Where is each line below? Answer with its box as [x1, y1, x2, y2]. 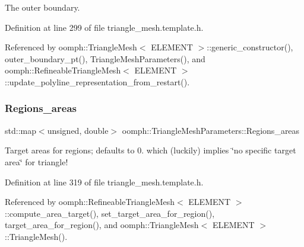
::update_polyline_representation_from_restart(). [5, 75, 190, 88]
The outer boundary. [5, 1, 80, 13]
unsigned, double [47, 124, 109, 136]
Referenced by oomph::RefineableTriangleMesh [5, 195, 175, 208]
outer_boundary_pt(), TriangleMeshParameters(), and [5, 52, 205, 65]
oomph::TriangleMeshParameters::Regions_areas [122, 124, 300, 136]
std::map [5, 124, 36, 136]
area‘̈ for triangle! [5, 155, 68, 168]
